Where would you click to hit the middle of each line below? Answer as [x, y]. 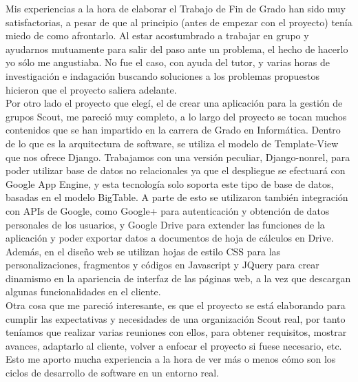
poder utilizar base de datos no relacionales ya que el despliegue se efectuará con [176, 170]
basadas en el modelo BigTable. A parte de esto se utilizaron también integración [177, 197]
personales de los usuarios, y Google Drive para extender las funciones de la [165, 224]
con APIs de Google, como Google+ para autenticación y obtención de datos [168, 210]
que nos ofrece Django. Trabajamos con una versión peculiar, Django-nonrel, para [178, 157]
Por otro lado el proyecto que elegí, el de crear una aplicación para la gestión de [174, 103]
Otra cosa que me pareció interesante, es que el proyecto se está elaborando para [176, 305]
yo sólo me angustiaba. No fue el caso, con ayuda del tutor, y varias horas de [168, 62]
